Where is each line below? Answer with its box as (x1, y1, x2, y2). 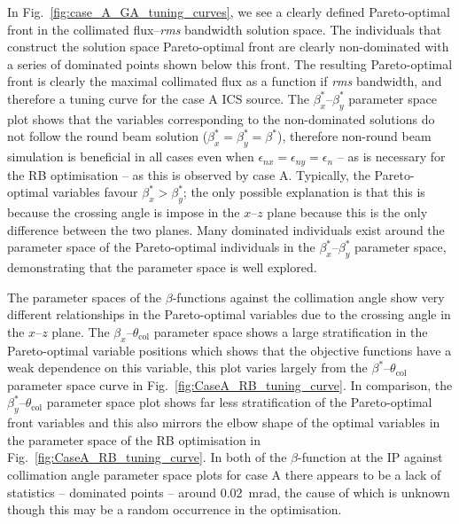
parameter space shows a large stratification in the (153, 322, 428, 340)
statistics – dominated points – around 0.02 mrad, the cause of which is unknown (7, 482, 450, 501)
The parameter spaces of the (7, 287, 162, 306)
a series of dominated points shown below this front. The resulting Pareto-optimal (7, 54, 453, 73)
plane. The (51, 322, 110, 340)
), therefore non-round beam (276, 127, 432, 145)
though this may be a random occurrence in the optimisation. (7, 500, 342, 519)
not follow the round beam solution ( (7, 127, 208, 145)
